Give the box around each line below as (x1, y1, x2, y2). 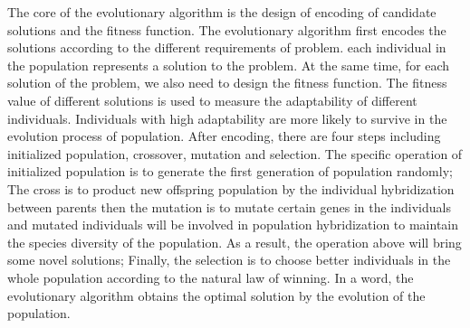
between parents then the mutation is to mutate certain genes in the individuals (7, 197, 451, 216)
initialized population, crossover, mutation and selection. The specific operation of (7, 144, 463, 163)
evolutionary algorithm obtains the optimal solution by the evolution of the (7, 286, 426, 305)
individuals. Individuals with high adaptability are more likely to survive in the (7, 108, 447, 127)
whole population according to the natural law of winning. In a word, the (7, 267, 414, 286)
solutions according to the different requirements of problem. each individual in (7, 38, 446, 57)
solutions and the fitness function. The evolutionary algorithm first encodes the (7, 20, 446, 39)
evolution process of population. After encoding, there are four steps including (7, 127, 441, 145)
